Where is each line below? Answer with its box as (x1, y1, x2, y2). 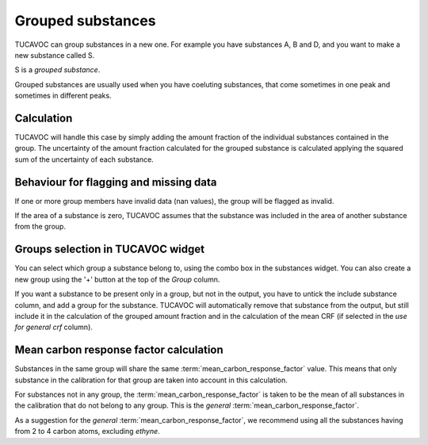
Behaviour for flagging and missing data (14, 175, 217, 189)
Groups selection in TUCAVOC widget (14, 243, 205, 256)
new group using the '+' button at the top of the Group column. (14, 274, 220, 284)
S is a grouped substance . (14, 65, 101, 75)
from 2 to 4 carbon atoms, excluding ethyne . (14, 427, 160, 436)
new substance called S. (14, 50, 95, 59)
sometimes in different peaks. (14, 91, 112, 101)
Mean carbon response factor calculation (14, 343, 224, 357)
